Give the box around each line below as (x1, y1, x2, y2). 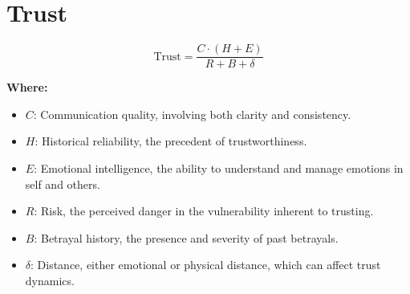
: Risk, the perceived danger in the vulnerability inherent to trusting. (34, 202, 374, 219)
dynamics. (25, 272, 75, 288)
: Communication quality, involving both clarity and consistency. (33, 105, 351, 122)
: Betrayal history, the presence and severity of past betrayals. (34, 229, 339, 246)
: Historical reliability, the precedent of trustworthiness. (35, 133, 307, 149)
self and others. (25, 175, 100, 192)
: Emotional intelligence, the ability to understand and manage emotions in (34, 159, 404, 176)
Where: (6, 79, 48, 96)
